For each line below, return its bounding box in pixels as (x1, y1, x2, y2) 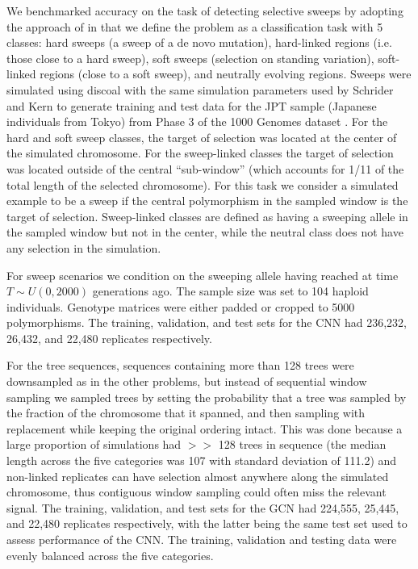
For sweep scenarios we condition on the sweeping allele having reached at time (6, 266, 399, 283)
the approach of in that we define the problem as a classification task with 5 (6, 18, 383, 35)
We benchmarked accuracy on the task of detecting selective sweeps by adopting (6, 2, 403, 19)
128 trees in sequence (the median (218, 436, 387, 453)
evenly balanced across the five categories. (6, 546, 214, 563)
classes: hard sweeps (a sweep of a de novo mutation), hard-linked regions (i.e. (6, 34, 392, 51)
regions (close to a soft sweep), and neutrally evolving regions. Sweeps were (40, 65, 412, 82)
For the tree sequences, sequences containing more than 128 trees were (6, 357, 354, 374)
